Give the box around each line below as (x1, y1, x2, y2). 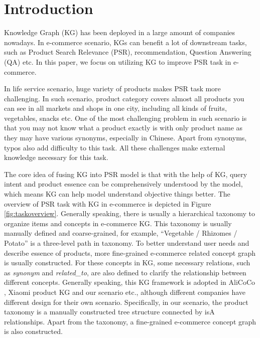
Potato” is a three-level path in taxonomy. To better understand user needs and (4, 238, 249, 248)
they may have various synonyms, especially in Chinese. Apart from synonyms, (4, 132, 247, 143)
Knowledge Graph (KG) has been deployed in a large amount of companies (4, 27, 235, 38)
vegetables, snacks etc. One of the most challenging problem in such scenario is (4, 112, 247, 123)
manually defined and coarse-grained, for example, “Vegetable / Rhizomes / (4, 228, 237, 238)
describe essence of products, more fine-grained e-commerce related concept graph (4, 247, 256, 258)
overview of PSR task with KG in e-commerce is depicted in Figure (4, 198, 211, 209)
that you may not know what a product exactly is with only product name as (4, 122, 243, 133)
